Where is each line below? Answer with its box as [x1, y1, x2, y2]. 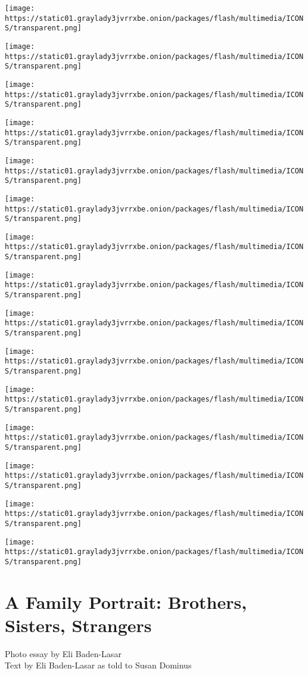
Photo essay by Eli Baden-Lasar [5, 647, 122, 660]
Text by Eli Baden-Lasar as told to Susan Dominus [5, 659, 192, 671]
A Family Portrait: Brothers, [5, 589, 247, 614]
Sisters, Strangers [5, 612, 152, 637]
